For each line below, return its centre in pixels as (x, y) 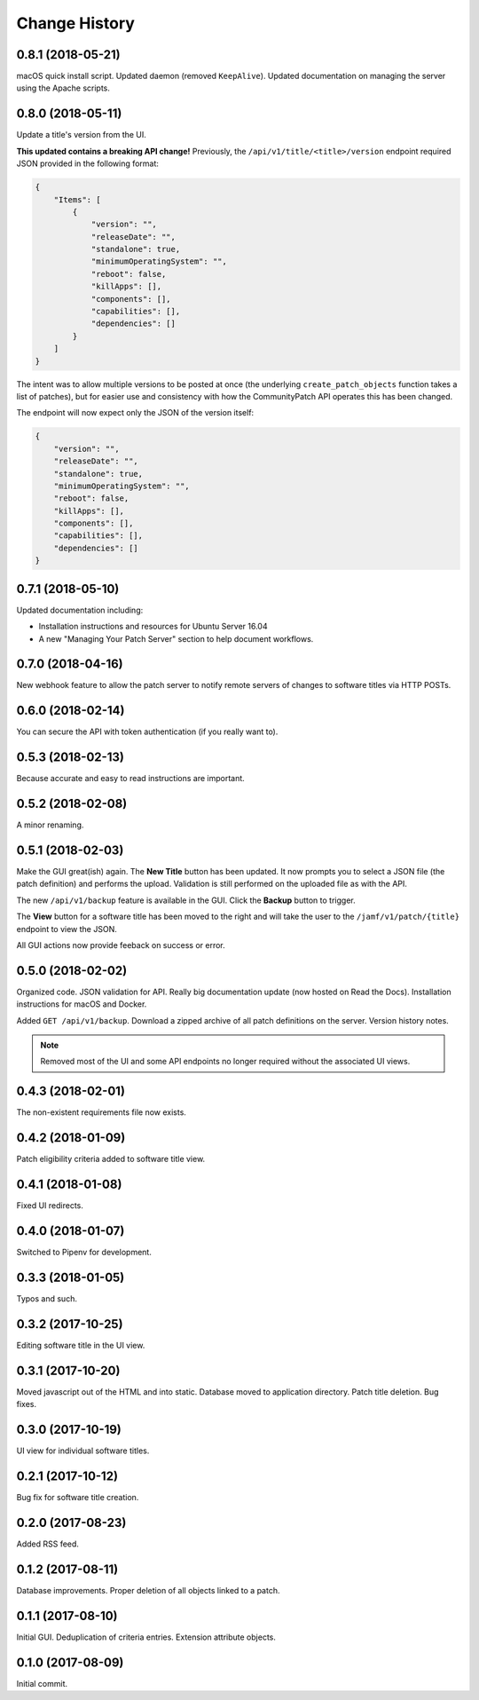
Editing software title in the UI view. (81, 1345)
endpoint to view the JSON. (67, 929)
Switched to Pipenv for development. (84, 1253)
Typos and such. (47, 1299)
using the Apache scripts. (63, 88)
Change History (75, 23)
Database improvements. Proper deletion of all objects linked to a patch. (148, 1590)
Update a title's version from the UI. (81, 135)
